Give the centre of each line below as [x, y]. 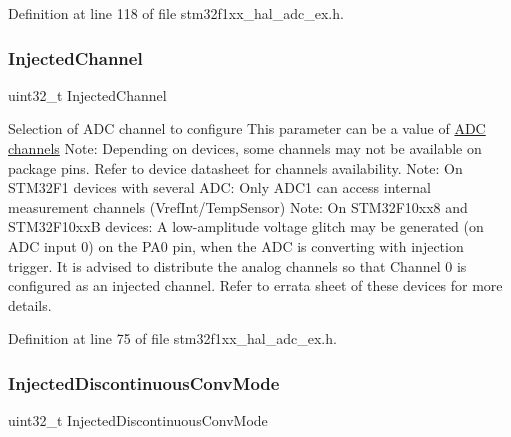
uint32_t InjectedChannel [87, 94]
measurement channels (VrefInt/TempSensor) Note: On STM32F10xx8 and [238, 206]
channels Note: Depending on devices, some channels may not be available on [245, 148]
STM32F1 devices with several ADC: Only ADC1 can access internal [219, 187]
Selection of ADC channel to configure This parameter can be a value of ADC [247, 128]
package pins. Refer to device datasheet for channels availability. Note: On [235, 167]
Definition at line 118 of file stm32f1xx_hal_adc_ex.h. [176, 13]
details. [30, 304]
